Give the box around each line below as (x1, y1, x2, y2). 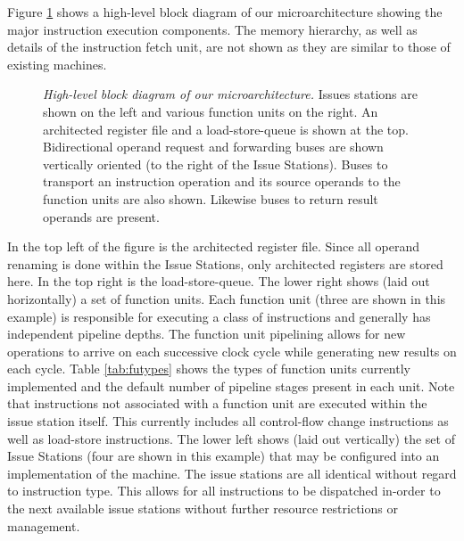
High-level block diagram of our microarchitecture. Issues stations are (43, 85, 418, 103)
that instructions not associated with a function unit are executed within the (7, 394, 427, 413)
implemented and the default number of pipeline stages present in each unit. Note (7, 376, 455, 395)
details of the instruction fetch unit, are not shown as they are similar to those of (7, 37, 451, 56)
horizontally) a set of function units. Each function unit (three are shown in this (7, 289, 446, 307)
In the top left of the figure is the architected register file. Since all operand (7, 237, 419, 256)
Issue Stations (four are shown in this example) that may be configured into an (7, 447, 440, 465)
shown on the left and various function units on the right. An (43, 102, 378, 120)
